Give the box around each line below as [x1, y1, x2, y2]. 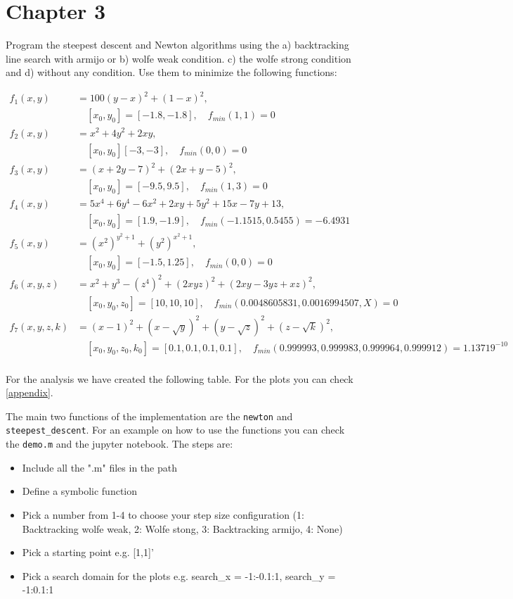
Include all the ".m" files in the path [22, 460, 177, 474]
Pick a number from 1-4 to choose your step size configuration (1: [22, 507, 304, 522]
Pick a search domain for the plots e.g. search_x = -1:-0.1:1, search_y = [22, 568, 336, 583]
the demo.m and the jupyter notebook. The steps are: [6, 436, 233, 451]
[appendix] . [6, 385, 53, 400]
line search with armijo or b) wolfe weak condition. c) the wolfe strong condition [6, 51, 351, 65]
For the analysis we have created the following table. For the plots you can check [6, 371, 353, 386]
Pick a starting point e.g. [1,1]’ [22, 545, 154, 560]
